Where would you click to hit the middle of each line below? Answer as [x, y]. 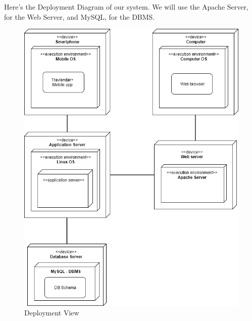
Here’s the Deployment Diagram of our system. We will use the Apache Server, [126, 7]
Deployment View [52, 313]
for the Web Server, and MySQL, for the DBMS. [80, 16]
